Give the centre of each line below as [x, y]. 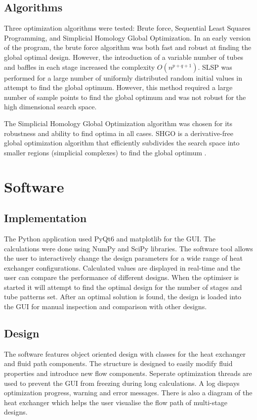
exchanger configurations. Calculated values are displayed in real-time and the [122, 267]
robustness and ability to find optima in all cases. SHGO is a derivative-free [119, 133]
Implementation [45, 218]
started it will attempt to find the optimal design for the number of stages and [123, 287]
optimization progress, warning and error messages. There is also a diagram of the [128, 393]
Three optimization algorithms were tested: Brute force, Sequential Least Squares [127, 28]
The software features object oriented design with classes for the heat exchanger [125, 353]
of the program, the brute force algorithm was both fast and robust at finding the [128, 47]
